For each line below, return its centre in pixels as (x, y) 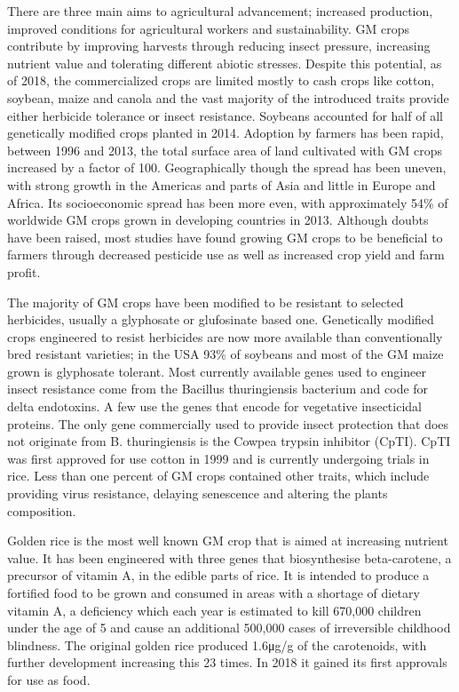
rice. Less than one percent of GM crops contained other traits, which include (218, 476)
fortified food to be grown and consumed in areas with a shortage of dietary (214, 593)
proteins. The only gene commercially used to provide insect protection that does (228, 423)
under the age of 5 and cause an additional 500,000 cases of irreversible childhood (229, 628)
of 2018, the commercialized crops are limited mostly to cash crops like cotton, (221, 80)
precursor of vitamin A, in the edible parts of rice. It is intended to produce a (218, 575)
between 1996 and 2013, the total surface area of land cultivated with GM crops (225, 150)
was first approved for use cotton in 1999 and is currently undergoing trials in (218, 458)
